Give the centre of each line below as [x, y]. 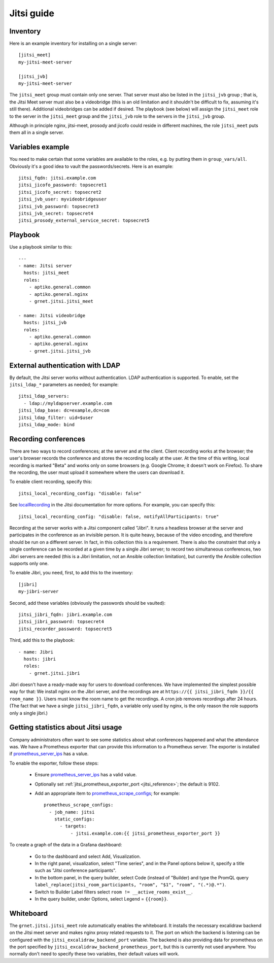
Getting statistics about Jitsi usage [66, 727]
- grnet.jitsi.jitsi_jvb [60, 351]
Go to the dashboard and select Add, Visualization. [88, 856]
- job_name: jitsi [72, 812]
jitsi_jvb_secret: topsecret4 [56, 213]
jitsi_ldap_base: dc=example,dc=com [64, 410]
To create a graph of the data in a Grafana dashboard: [66, 845]
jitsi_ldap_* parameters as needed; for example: [64, 385]
